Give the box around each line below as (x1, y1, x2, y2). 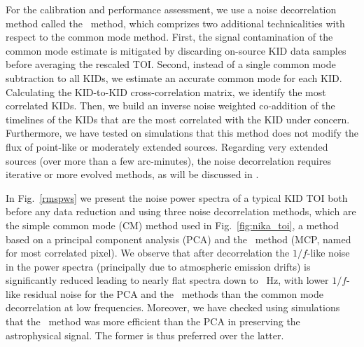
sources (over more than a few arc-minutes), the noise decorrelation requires (6, 153, 331, 168)
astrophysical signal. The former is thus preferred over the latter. (6, 327, 284, 342)
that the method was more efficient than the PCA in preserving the (6, 314, 300, 329)
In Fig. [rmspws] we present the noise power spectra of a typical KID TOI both (6, 190, 348, 205)
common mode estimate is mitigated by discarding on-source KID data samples (6, 43, 346, 57)
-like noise (307, 245, 350, 260)
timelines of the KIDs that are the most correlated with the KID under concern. (6, 111, 350, 126)
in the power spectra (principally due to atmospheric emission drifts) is (6, 259, 311, 273)
